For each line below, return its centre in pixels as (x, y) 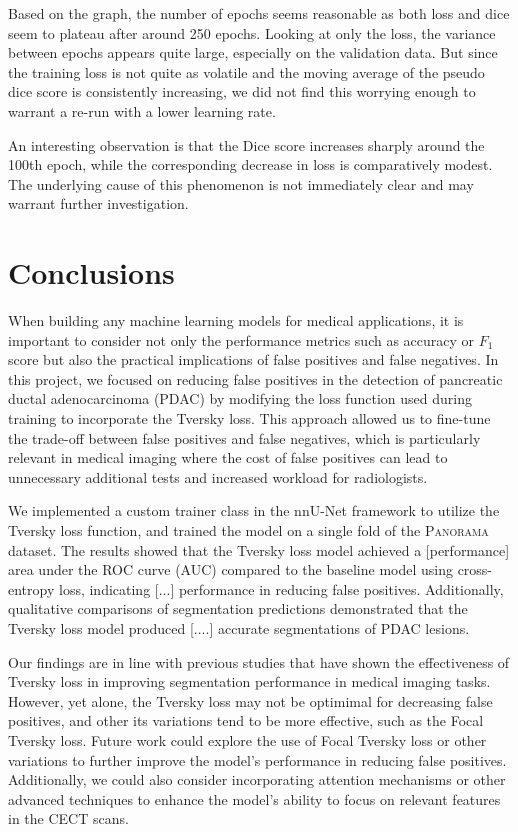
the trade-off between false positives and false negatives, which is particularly (244, 437)
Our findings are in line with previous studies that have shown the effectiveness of (259, 661)
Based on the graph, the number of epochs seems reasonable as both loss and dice (259, 13)
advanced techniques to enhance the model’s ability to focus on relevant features (254, 798)
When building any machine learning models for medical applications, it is (236, 320)
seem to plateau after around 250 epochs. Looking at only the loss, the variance (252, 32)
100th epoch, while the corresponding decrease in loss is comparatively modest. (250, 164)
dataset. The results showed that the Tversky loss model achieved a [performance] (259, 549)
